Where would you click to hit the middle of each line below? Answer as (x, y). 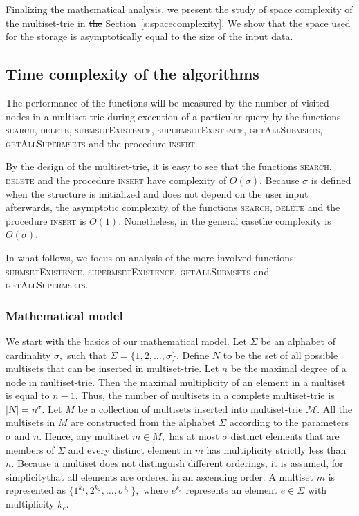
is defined (331, 179)
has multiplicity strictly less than (276, 449)
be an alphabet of (298, 341)
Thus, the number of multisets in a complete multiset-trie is (208, 395)
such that (87, 354)
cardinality (28, 354)
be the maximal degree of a (288, 368)
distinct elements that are (285, 436)
